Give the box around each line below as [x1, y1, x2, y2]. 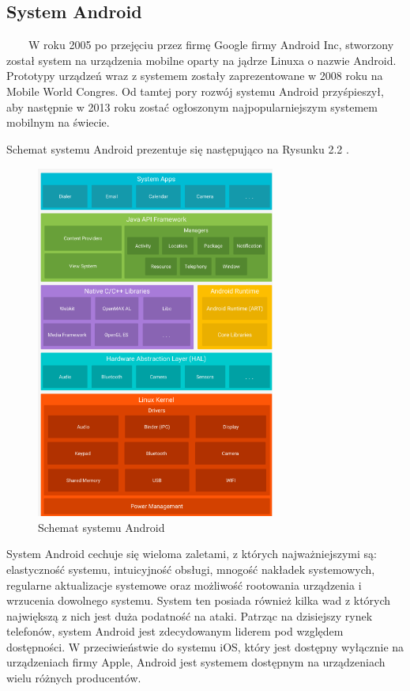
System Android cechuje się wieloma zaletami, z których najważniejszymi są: [6, 545, 377, 562]
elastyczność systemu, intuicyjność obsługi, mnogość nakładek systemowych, [6, 560, 375, 577]
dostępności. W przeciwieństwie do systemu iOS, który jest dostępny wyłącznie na [6, 638, 404, 655]
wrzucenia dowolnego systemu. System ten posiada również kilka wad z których [6, 592, 391, 609]
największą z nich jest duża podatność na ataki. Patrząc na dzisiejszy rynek [6, 607, 373, 624]
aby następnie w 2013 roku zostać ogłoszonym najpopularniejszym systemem [6, 98, 378, 115]
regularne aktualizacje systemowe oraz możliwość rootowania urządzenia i [6, 576, 362, 593]
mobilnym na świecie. [6, 114, 110, 131]
